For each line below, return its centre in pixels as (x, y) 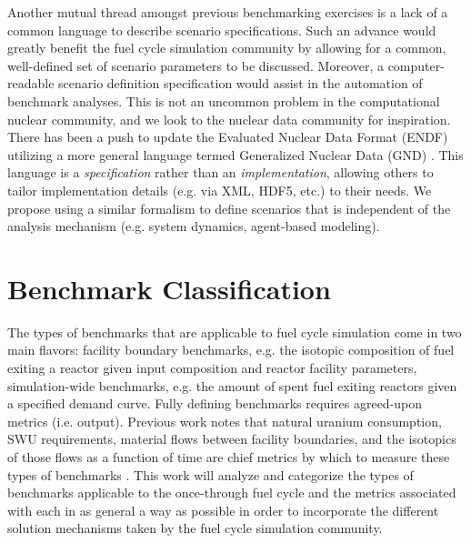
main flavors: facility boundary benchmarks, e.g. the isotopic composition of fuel (231, 350)
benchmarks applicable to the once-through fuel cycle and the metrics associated (232, 493)
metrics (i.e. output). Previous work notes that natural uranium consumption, (225, 421)
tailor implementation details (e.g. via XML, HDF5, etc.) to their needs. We (220, 190)
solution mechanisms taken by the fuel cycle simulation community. (195, 528)
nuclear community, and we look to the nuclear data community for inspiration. (229, 119)
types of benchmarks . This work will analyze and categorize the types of (210, 474)
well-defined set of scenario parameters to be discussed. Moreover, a (195, 65)
